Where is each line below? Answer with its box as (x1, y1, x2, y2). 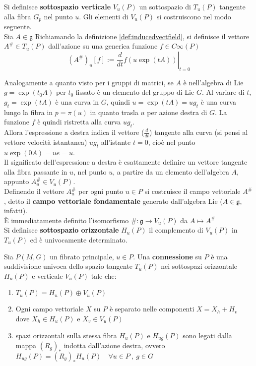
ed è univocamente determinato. (30, 234, 128, 244)
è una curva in (55, 96, 99, 107)
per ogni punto (78, 186, 124, 196)
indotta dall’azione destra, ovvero (64, 340, 165, 350)
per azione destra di (147, 107, 207, 117)
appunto (4, 176, 29, 186)
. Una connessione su (133, 251, 202, 261)
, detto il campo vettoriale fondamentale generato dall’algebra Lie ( (4, 195, 223, 206)
